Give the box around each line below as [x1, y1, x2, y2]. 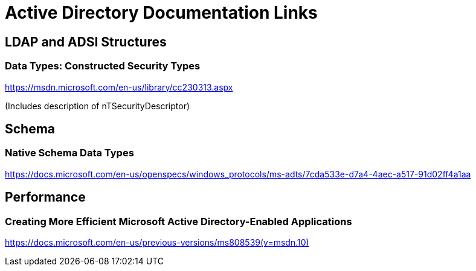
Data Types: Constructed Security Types [5, 60, 201, 72]
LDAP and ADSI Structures [5, 34, 167, 49]
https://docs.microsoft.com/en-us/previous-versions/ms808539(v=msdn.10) [5, 237, 309, 247]
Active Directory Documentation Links [5, 2, 318, 23]
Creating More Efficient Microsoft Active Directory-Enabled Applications [5, 215, 352, 228]
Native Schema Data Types [5, 147, 134, 159]
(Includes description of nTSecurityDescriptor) [5, 100, 190, 111]
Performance [5, 190, 86, 205]
